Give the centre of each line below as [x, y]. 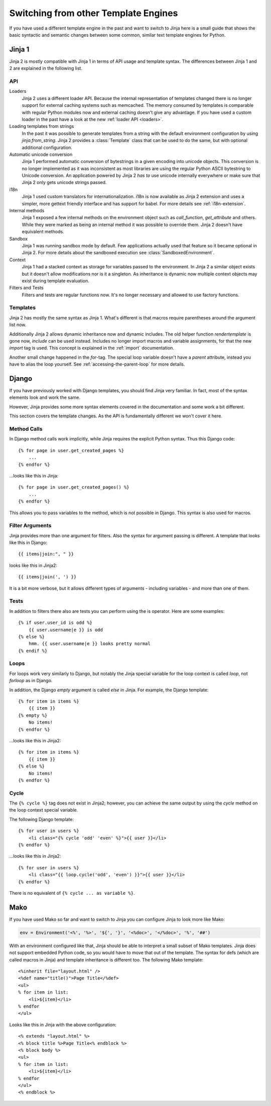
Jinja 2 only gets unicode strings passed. [64, 183]
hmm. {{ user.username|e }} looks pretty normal [89, 644]
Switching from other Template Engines [94, 13]
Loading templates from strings [42, 126]
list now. [18, 325]
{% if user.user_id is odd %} [55, 623]
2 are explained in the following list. [46, 68]
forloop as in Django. [31, 681]
